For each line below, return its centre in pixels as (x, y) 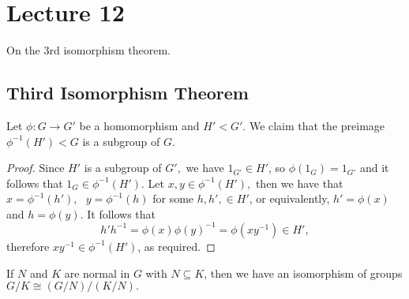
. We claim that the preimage (314, 125)
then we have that (299, 183)
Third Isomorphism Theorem (128, 93)
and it (374, 168)
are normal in (97, 273)
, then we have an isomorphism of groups (303, 273)
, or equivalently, (289, 198)
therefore (28, 246)
